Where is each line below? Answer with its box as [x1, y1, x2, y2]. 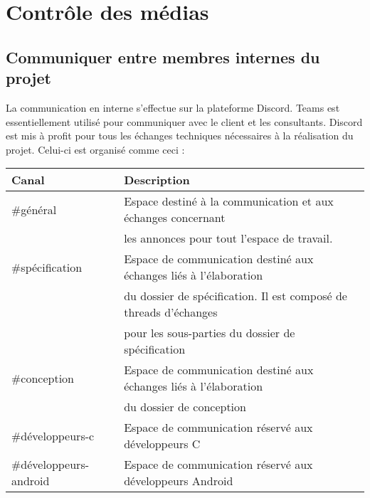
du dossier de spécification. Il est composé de [124, 287, 347, 304]
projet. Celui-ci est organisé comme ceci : [6, 142, 185, 157]
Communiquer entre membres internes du [6, 46, 320, 68]
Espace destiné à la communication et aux [124, 193, 334, 210]
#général [11, 201, 57, 218]
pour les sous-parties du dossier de [124, 324, 295, 341]
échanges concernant [124, 209, 226, 226]
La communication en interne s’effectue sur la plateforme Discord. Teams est [6, 100, 340, 115]
